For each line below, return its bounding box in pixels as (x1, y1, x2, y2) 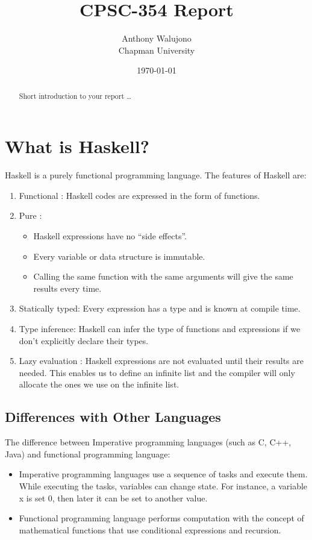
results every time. (33, 281, 102, 294)
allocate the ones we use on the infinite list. (19, 378, 179, 391)
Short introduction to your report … (19, 90, 132, 101)
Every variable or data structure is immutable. (33, 250, 205, 262)
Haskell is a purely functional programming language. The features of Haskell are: (5, 169, 307, 181)
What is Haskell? (5, 134, 149, 159)
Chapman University (118, 43, 195, 56)
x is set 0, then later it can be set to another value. (19, 491, 208, 504)
